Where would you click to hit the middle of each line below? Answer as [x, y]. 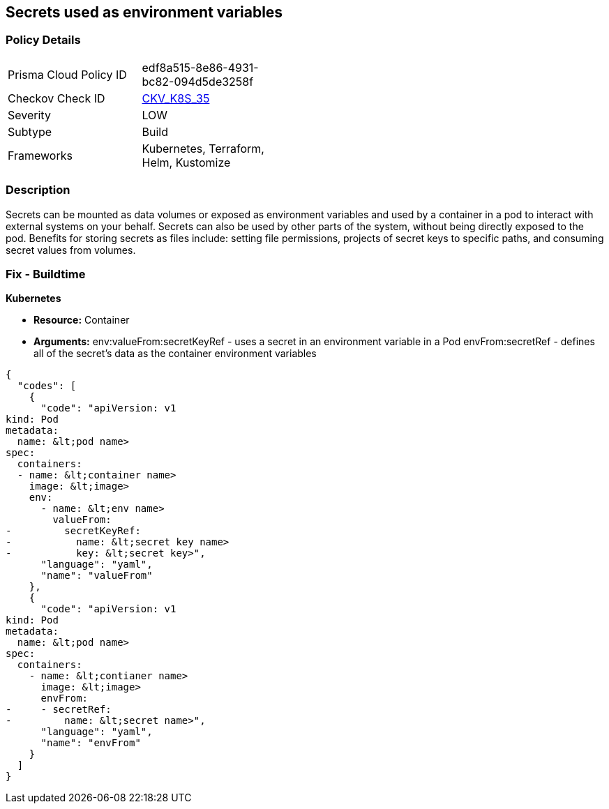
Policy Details [43, 40]
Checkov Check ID [57, 98]
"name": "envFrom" [91, 743]
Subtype [30, 131]
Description [38, 190]
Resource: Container [82, 320]
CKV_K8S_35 [176, 98]
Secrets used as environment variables [144, 12]
